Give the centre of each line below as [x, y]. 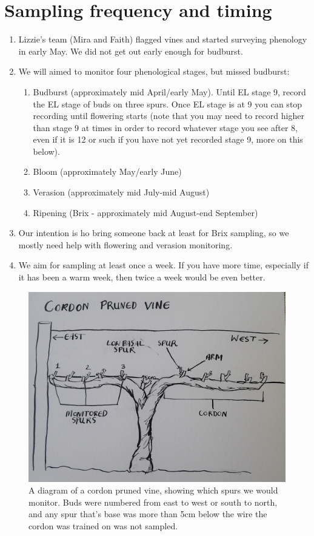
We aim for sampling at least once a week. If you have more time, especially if [163, 265]
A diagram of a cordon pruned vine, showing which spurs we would [153, 490]
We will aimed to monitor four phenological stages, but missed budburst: [154, 71]
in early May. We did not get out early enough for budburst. [131, 51]
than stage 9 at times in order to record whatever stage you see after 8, [165, 127]
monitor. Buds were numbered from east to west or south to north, [153, 502]
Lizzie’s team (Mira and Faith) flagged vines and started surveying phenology [163, 39]
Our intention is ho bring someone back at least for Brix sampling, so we [154, 233]
